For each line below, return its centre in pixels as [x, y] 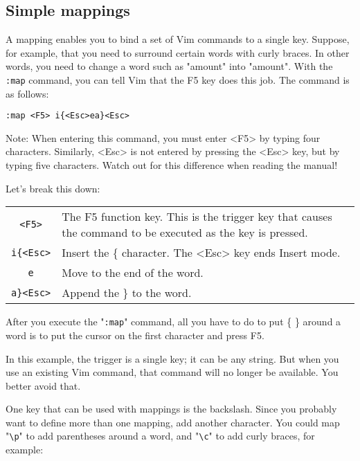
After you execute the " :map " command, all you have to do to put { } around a [173, 322]
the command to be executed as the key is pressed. [185, 233]
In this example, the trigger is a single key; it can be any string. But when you [172, 358]
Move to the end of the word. [133, 273]
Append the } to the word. [127, 293]
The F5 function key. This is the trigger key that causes [197, 217]
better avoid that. [43, 385]
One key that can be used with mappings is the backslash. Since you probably [171, 409]
